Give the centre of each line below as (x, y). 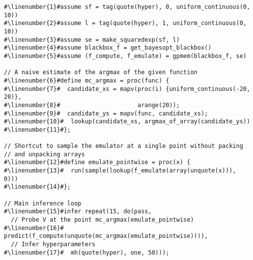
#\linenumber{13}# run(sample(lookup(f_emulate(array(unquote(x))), (120, 171)
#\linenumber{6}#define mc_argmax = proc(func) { (87, 80)
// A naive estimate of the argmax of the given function (101, 72)
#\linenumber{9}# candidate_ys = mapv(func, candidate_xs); (106, 113)
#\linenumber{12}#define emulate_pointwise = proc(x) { (97, 162)
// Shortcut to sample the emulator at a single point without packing (124, 146)
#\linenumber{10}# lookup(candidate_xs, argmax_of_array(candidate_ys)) (127, 122)
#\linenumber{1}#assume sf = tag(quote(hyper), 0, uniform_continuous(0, (127, 7)
